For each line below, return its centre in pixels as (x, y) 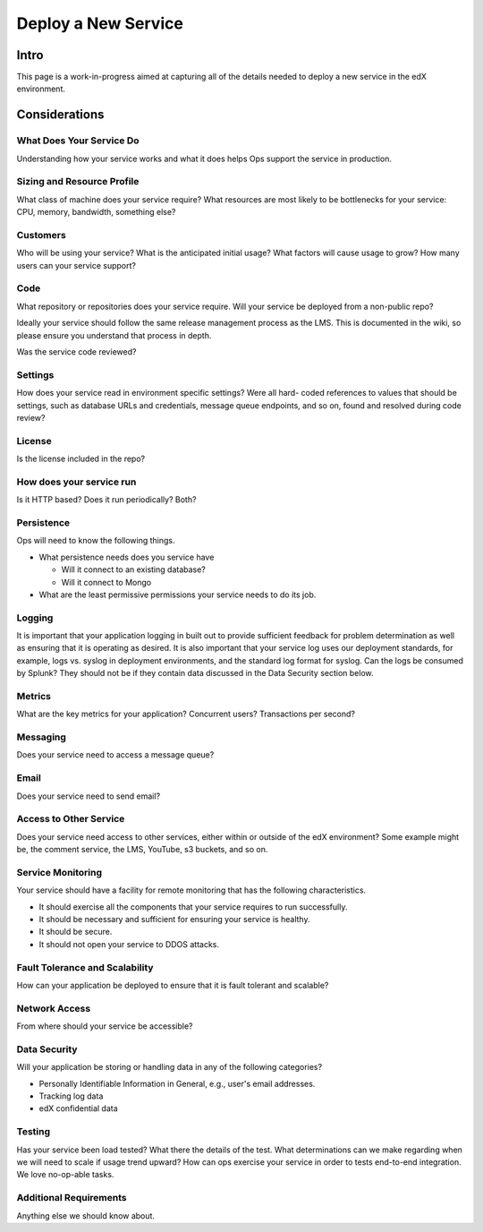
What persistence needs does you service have (127, 557)
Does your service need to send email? (89, 796)
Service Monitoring (59, 872)
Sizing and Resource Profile (78, 182)
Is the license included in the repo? (81, 459)
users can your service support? (76, 265)
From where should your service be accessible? (105, 1026)
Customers (41, 235)
